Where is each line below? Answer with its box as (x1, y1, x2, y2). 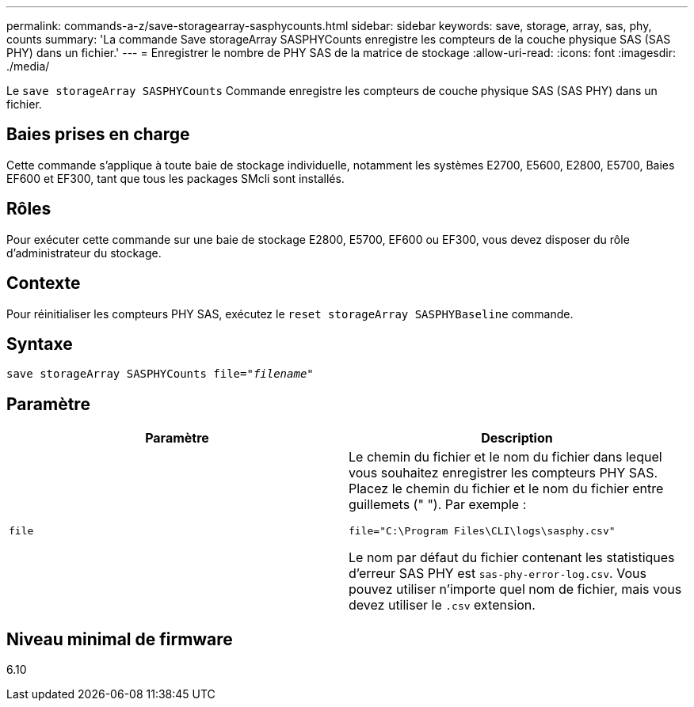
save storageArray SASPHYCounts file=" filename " (6, 367, 314, 381)
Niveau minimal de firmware (6, 629, 233, 649)
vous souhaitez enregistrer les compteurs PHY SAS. (349, 465, 658, 481)
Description (481, 430, 553, 447)
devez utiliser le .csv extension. (349, 597, 536, 614)
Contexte (6, 273, 81, 294)
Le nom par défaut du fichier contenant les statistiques (349, 549, 675, 566)
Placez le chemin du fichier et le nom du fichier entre (349, 481, 664, 497)
